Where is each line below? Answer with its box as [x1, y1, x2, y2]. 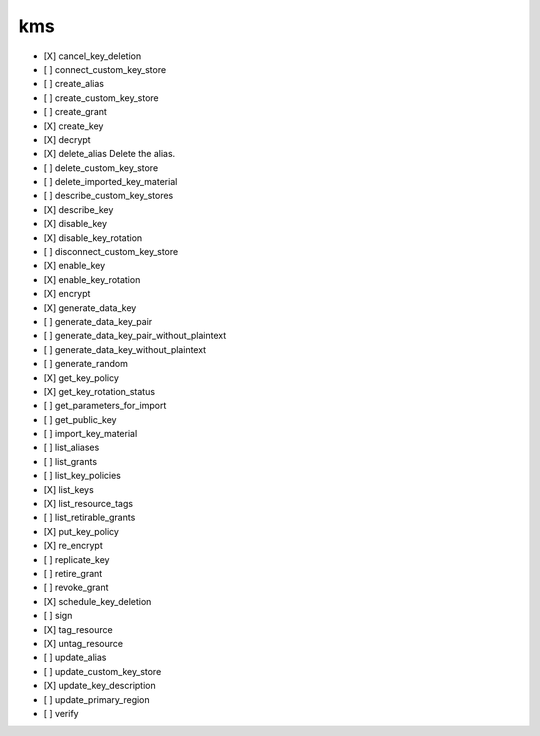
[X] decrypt [43, 133, 91, 145]
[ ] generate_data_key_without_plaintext [43, 343, 207, 355]
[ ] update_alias [43, 651, 107, 664]
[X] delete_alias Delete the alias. [43, 148, 176, 160]
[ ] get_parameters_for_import [43, 400, 167, 412]
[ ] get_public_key [43, 413, 117, 425]
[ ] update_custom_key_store [43, 665, 162, 677]
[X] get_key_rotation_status [43, 385, 155, 397]
